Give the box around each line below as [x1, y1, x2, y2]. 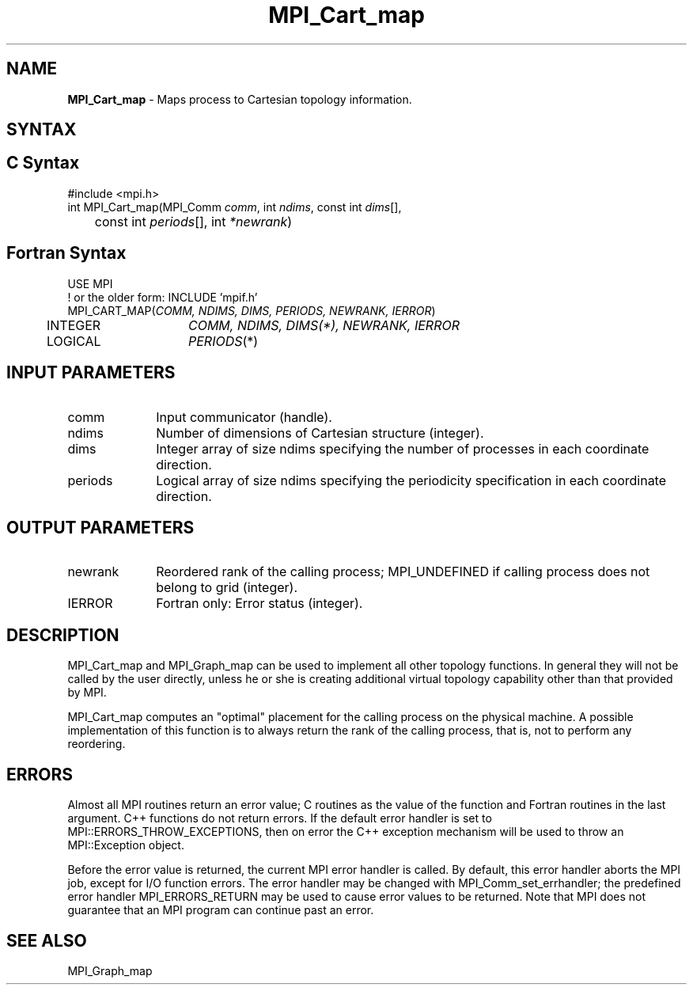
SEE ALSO [6, 930, 87, 951]
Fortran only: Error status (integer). [156, 595, 363, 612]
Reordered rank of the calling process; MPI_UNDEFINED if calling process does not [156, 564, 650, 580]
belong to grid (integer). [156, 579, 298, 596]
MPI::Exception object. [67, 838, 184, 852]
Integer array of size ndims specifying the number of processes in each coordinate [156, 440, 649, 457]
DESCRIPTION [6, 625, 119, 645]
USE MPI [67, 276, 113, 290]
